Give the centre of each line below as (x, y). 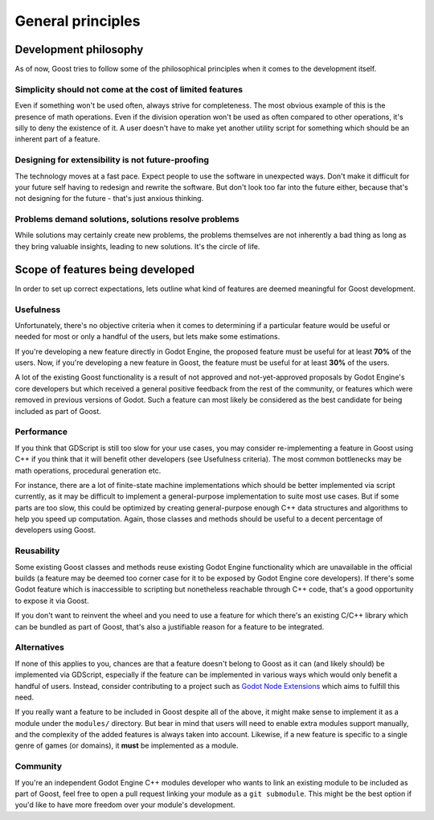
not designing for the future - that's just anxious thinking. (109, 199)
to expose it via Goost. (52, 601)
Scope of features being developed (105, 269)
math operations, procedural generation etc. (88, 470)
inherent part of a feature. (57, 139)
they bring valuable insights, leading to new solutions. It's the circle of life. (137, 246)
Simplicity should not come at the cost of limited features (129, 89)
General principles (78, 21)
